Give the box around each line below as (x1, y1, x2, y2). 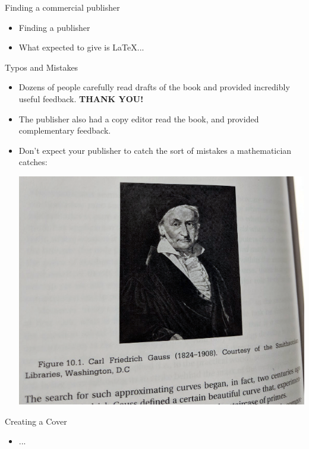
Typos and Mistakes (5, 61, 78, 73)
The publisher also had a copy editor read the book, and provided (18, 112, 259, 125)
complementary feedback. (18, 124, 111, 137)
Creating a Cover (5, 415, 67, 427)
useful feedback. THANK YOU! (18, 92, 144, 105)
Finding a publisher (18, 21, 90, 33)
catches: (18, 156, 48, 168)
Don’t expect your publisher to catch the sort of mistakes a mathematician (18, 144, 292, 156)
